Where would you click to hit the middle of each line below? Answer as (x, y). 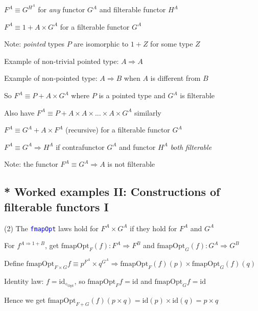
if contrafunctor (80, 147)
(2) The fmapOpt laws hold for (51, 228)
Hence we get (25, 299)
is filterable (197, 95)
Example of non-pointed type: (51, 78)
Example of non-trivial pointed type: (62, 61)
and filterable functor (133, 9)
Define (14, 263)
